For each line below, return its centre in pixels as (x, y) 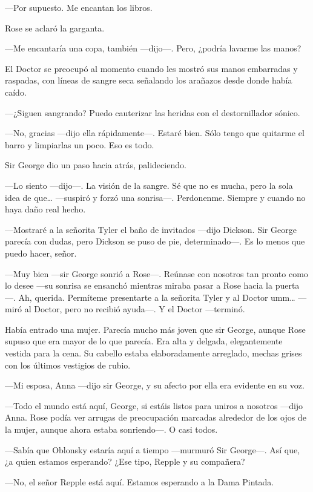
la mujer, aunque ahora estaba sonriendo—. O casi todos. (111, 429)
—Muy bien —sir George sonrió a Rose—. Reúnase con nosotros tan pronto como (156, 273)
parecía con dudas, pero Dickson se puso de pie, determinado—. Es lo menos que (155, 241)
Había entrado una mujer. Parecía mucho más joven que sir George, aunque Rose (155, 329)
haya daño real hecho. (45, 209)
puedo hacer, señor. (41, 253)
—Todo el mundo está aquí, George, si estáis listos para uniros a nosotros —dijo (154, 405)
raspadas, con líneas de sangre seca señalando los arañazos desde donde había (149, 80)
